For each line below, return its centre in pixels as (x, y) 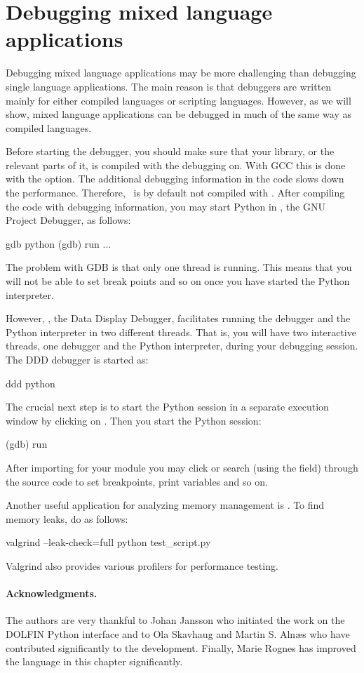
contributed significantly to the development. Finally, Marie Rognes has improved (181, 647)
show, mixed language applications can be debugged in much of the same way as (178, 114)
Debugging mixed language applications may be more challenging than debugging (181, 73)
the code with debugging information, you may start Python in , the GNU (166, 206)
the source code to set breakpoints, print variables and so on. (137, 481)
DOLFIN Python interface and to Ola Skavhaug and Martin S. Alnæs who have (178, 633)
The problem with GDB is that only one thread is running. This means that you (179, 267)
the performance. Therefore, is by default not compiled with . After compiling (175, 193)
